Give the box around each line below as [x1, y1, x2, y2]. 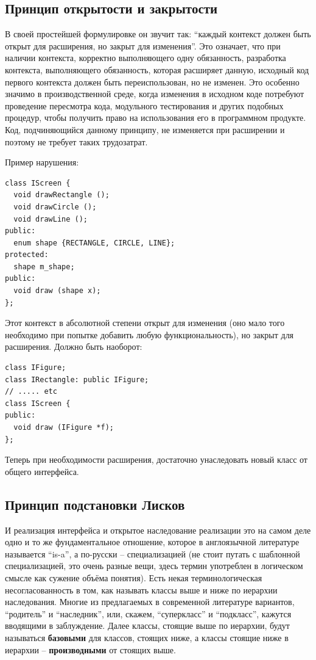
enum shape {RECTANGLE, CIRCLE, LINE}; [13, 238, 175, 247]
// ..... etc [5, 387, 57, 396]
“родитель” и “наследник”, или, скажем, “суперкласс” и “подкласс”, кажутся [5, 607, 292, 620]
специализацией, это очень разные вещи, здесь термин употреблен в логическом [5, 559, 303, 572]
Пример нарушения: [5, 156, 79, 169]
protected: [5, 250, 49, 259]
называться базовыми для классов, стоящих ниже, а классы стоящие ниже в [5, 631, 289, 644]
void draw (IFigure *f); [13, 423, 114, 432]
